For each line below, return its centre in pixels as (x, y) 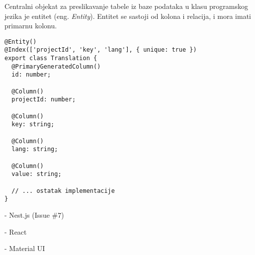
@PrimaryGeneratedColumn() (56, 66)
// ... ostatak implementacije (63, 191)
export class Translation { (51, 58)
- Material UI (25, 248)
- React (16, 231)
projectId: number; (44, 100)
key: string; (33, 125)
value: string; (37, 174)
